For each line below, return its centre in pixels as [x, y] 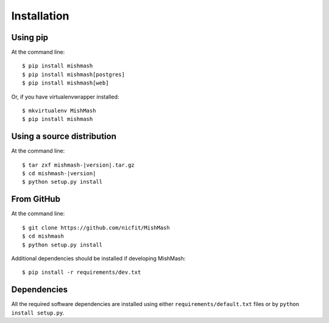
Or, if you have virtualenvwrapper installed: [65, 97]
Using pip [30, 37]
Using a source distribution [64, 137]
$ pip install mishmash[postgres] [73, 74]
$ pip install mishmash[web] [65, 83]
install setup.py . [38, 313]
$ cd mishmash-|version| [59, 174]
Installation [40, 16]
